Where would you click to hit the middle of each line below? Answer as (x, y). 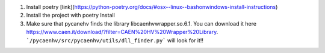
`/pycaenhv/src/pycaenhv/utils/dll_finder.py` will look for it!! (115, 40)
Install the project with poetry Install (71, 15)
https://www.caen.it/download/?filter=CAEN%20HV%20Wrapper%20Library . (122, 32)
